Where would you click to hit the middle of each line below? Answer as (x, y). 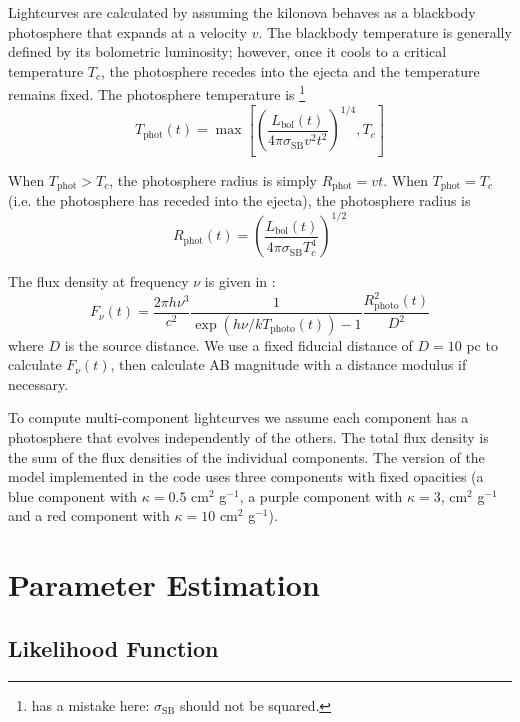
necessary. (38, 383)
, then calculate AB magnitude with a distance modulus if (288, 364)
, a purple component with (321, 495)
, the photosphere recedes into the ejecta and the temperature (290, 70)
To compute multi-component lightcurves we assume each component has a (238, 417)
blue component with (73, 495)
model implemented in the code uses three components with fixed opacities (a (246, 476)
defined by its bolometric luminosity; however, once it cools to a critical (227, 51)
